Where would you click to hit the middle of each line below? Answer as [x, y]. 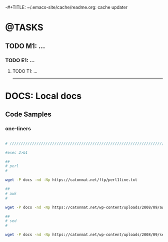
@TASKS [24, 28]
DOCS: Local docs [43, 96]
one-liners [18, 129]
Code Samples [28, 114]
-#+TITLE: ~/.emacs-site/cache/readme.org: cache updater [66, 7]
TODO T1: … [25, 71]
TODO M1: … [25, 46]
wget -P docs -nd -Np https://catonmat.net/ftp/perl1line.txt [71, 180]
